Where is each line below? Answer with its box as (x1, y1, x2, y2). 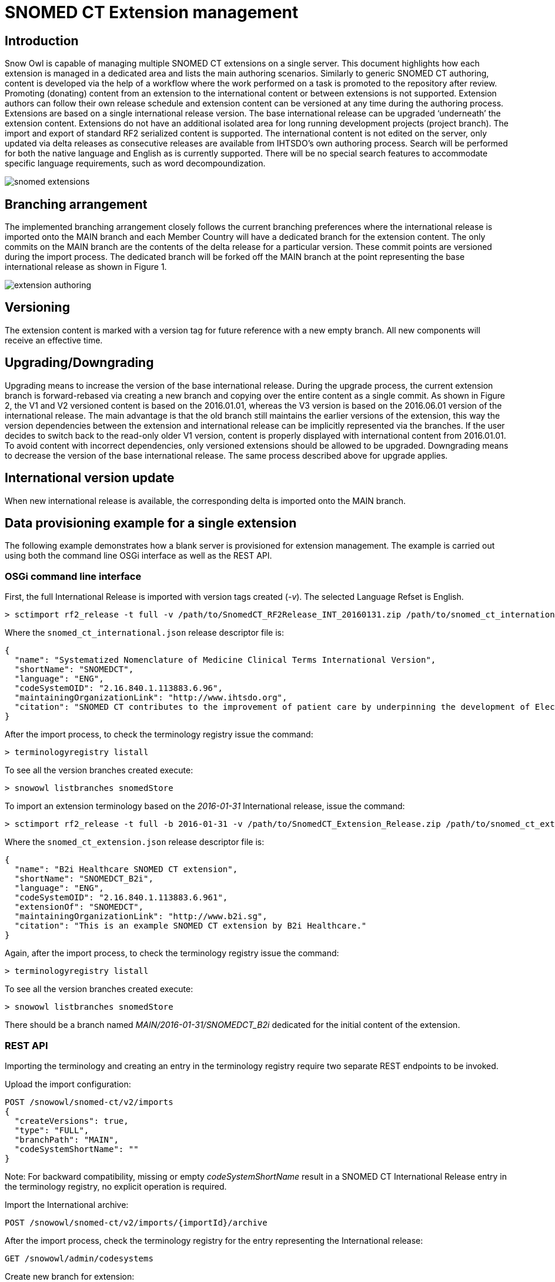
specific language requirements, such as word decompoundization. (5, 158, 266, 169)
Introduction (5, 33, 79, 48)
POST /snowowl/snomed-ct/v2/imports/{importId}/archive (5, 1217, 268, 1227)
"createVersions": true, (14, 1116, 129, 1126)
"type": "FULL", (14, 1125, 89, 1135)
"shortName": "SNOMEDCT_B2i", (14, 874, 153, 884)
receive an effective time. (5, 335, 103, 345)
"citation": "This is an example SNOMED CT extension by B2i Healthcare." (14, 921, 367, 931)
